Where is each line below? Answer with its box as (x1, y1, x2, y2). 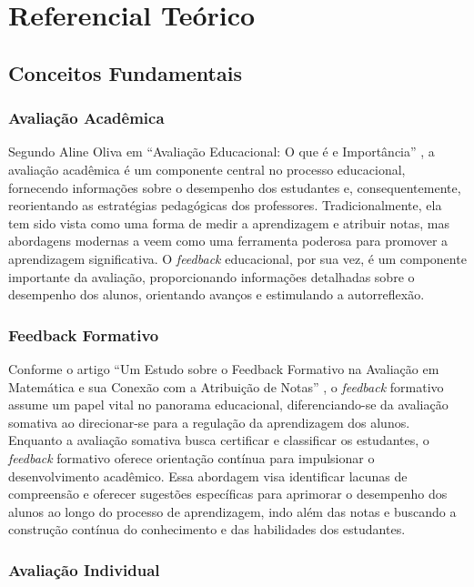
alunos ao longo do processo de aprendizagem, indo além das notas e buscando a (8, 501, 457, 521)
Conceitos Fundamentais (8, 58, 242, 86)
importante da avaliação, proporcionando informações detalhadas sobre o (8, 267, 415, 286)
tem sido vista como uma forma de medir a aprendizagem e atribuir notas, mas (8, 213, 450, 232)
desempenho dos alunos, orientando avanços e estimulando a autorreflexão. (8, 285, 425, 304)
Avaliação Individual (8, 558, 160, 581)
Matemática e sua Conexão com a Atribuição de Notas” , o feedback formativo (8, 377, 444, 396)
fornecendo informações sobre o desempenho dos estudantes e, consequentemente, (8, 177, 461, 197)
